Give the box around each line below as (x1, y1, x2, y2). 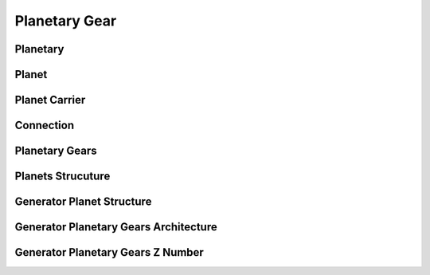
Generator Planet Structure (14, 195, 152, 209)
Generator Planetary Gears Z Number (14, 246, 205, 259)
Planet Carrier (14, 93, 86, 107)
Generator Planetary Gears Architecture (14, 220, 218, 234)
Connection (14, 119, 75, 132)
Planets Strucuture (14, 170, 111, 183)
